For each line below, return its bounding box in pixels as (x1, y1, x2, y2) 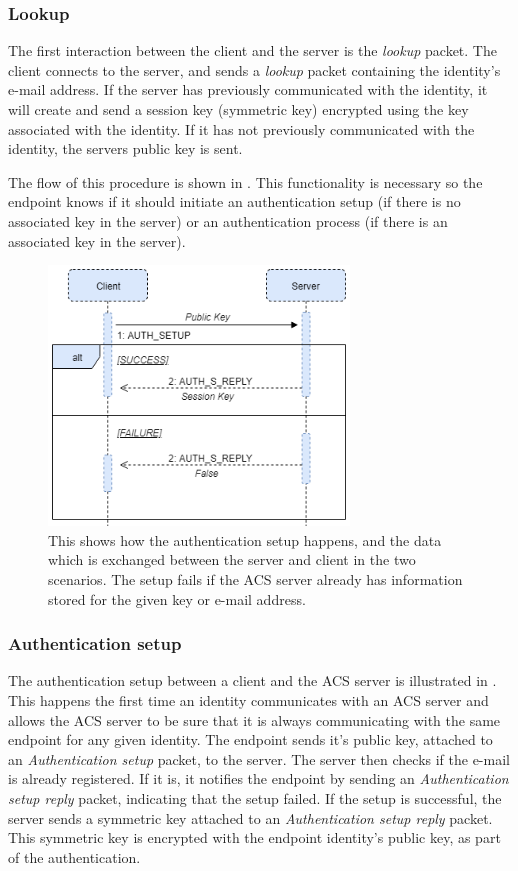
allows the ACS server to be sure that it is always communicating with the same (8, 709, 501, 730)
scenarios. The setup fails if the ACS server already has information (48, 569, 463, 590)
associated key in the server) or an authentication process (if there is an (8, 210, 448, 231)
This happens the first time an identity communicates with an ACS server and (8, 690, 489, 711)
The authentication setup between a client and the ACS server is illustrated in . (8, 670, 497, 691)
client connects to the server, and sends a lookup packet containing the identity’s (8, 59, 501, 80)
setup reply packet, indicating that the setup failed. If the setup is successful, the (8, 787, 502, 808)
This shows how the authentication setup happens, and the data (48, 529, 442, 550)
